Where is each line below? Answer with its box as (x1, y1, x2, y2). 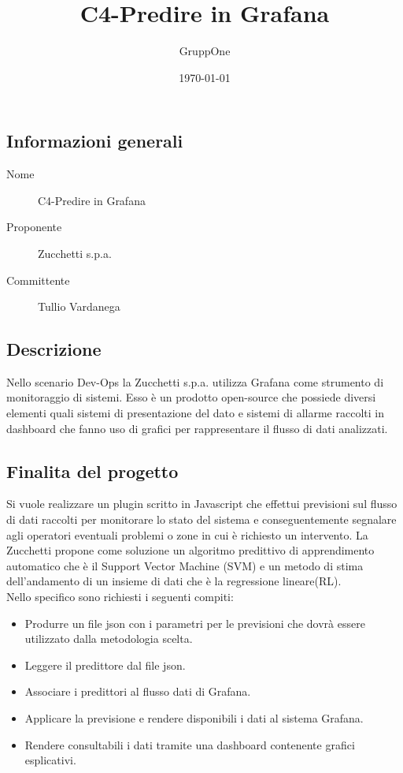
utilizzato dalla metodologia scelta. (24, 630, 193, 647)
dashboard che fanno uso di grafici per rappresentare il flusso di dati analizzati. (6, 420, 388, 436)
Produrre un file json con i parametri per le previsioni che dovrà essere (24, 614, 365, 631)
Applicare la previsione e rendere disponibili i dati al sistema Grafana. (24, 710, 364, 726)
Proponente (6, 218, 62, 235)
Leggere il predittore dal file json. (24, 656, 186, 673)
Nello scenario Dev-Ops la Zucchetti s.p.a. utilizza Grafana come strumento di (6, 373, 384, 390)
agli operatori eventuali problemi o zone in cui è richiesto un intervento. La (6, 526, 368, 543)
